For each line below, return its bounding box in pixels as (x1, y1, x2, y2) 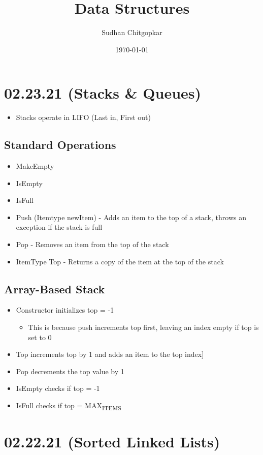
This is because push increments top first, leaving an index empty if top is (28, 322, 259, 332)
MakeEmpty (16, 161, 54, 171)
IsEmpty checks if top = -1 (16, 383, 100, 393)
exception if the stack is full (16, 222, 103, 232)
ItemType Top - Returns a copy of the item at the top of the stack (16, 256, 224, 266)
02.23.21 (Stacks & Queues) (4, 82, 202, 103)
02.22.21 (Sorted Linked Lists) (4, 431, 220, 452)
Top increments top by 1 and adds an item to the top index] (16, 349, 204, 359)
